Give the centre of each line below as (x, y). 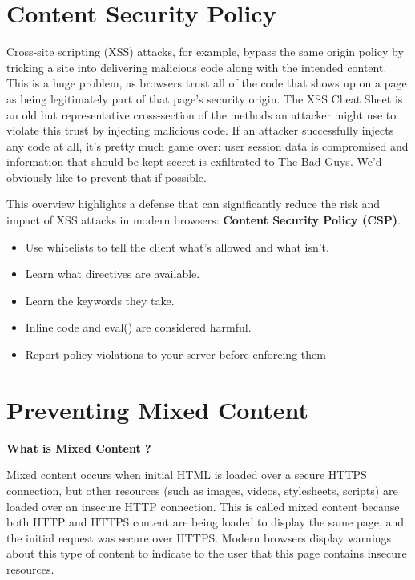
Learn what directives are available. (113, 274)
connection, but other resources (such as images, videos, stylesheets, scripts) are (202, 490)
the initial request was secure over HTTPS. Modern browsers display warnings (199, 537)
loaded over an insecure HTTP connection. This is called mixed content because (203, 506)
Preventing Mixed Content (158, 409)
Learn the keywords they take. (100, 300)
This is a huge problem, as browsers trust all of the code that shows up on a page (207, 83)
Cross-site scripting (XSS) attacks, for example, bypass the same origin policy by (205, 52)
